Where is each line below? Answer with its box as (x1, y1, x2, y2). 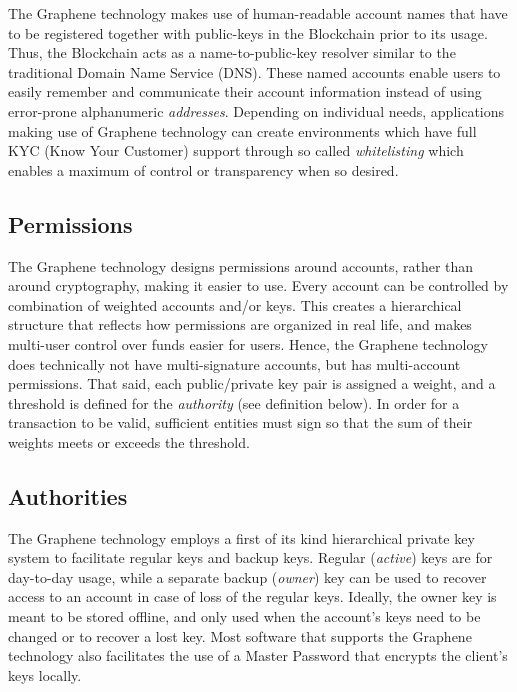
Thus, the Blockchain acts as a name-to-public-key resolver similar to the (8, 42, 456, 63)
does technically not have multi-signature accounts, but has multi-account (8, 353, 461, 374)
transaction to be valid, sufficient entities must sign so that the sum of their (8, 412, 473, 433)
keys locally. (8, 664, 82, 685)
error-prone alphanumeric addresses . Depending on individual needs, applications (8, 100, 505, 121)
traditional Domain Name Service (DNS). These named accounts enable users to (8, 61, 501, 82)
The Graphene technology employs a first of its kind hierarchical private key (8, 527, 475, 548)
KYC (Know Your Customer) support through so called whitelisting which (8, 140, 464, 161)
